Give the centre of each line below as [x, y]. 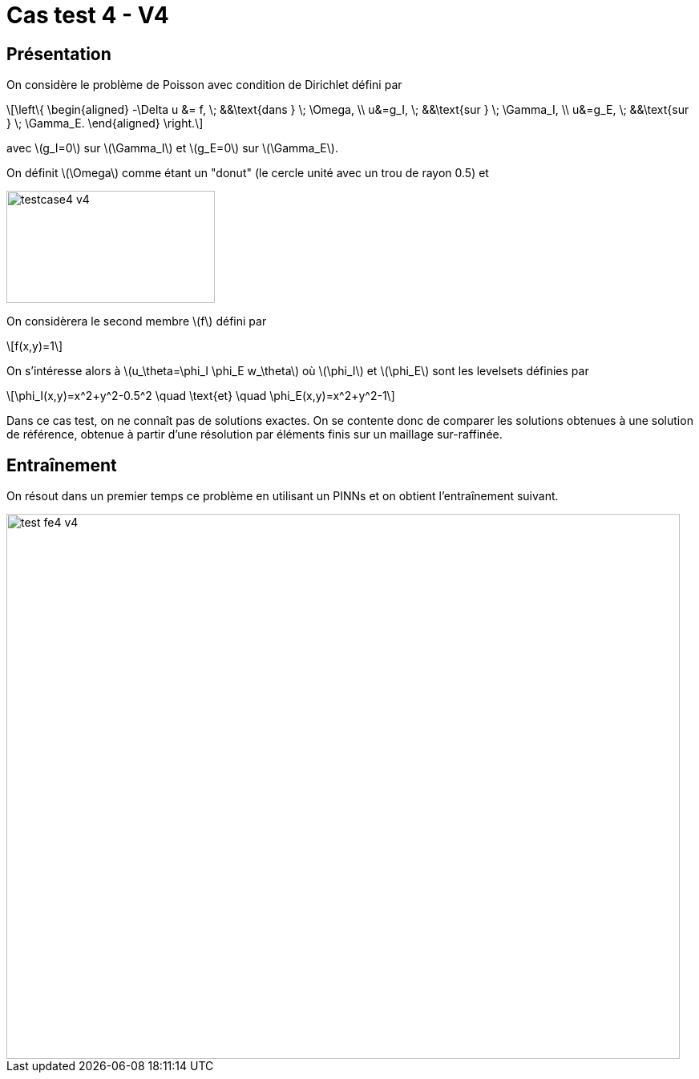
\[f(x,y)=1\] [35, 346]
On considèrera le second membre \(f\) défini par [137, 321]
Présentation [59, 54]
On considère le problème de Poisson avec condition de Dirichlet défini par [204, 85]
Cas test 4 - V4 [88, 15]
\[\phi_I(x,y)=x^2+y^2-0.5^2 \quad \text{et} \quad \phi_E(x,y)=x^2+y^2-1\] [201, 396]
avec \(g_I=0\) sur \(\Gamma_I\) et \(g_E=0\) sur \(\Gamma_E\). [172, 148]
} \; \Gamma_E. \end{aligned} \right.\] [105, 123]
